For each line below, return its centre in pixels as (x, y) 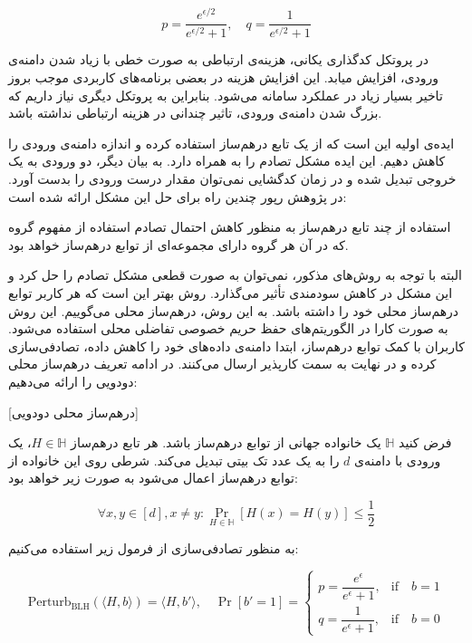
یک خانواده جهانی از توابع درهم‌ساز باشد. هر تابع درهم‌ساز (226, 442)
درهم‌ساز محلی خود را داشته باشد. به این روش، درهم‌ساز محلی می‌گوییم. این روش (234, 310)
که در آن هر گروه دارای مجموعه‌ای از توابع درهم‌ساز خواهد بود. (178, 244)
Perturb (49, 603)
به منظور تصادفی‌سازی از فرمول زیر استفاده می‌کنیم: (154, 547)
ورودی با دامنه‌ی (398, 460)
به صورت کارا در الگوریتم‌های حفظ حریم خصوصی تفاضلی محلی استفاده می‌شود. (228, 328)
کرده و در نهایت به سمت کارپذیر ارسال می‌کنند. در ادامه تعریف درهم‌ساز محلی (222, 364)
